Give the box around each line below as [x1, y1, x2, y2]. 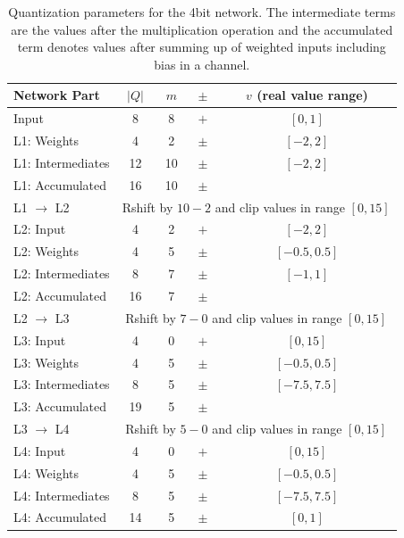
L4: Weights [13, 463, 79, 482]
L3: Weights [13, 352, 79, 371]
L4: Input [13, 441, 66, 459]
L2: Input [13, 219, 66, 238]
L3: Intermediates [13, 375, 110, 393]
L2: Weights [13, 242, 79, 261]
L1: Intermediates [13, 153, 110, 171]
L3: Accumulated [13, 397, 107, 416]
